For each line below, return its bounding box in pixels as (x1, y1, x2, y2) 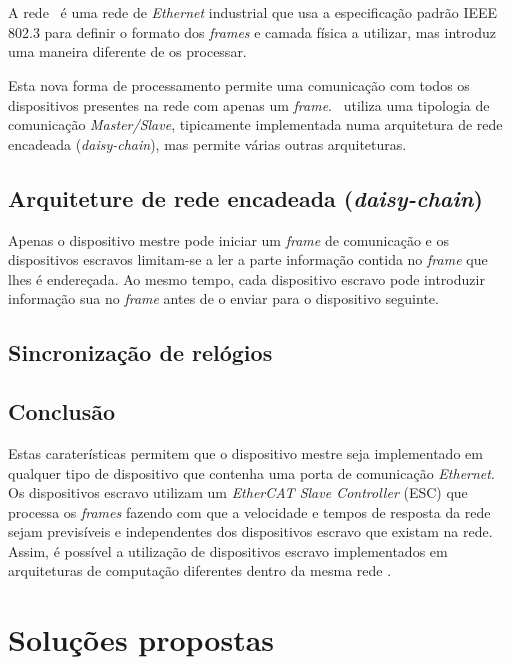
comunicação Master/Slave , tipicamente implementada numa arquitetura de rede (8, 114, 503, 135)
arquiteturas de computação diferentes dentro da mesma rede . (8, 560, 392, 581)
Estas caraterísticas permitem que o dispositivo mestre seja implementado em (8, 442, 483, 463)
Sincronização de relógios (8, 337, 273, 368)
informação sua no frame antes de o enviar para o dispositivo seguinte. (8, 288, 439, 309)
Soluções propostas (8, 619, 275, 660)
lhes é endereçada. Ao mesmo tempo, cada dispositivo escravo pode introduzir (8, 268, 485, 289)
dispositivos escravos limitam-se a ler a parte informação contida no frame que (8, 249, 488, 270)
